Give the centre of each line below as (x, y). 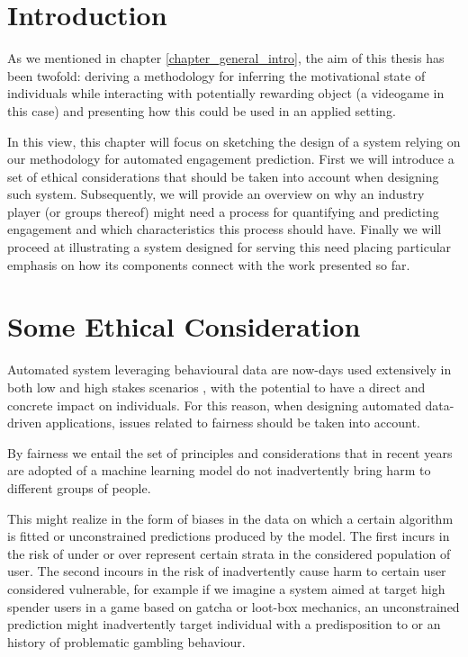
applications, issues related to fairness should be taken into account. (233, 423)
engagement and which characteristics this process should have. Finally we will (225, 229)
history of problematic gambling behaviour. (126, 641)
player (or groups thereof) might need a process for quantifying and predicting (223, 211)
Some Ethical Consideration (184, 326)
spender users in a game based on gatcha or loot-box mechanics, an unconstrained (234, 606)
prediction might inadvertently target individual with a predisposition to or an (224, 624)
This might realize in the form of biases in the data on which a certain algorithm (230, 518)
